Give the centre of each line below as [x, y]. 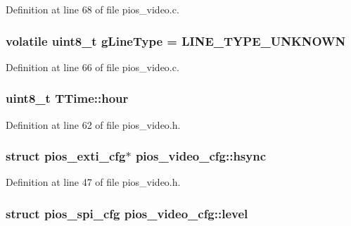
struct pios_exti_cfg [66, 156]
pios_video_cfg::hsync [201, 156]
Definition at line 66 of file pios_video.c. [92, 67]
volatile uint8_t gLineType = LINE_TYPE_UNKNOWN [176, 40]
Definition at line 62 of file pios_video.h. [93, 124]
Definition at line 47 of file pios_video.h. [93, 182]
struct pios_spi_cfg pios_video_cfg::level [127, 213]
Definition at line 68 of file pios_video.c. [92, 9]
